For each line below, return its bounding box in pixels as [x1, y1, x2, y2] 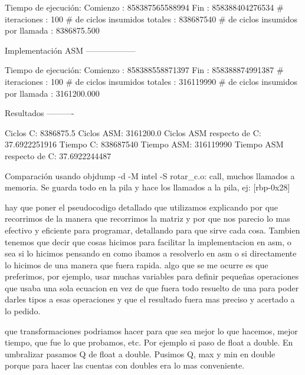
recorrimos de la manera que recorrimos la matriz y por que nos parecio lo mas [5, 212, 290, 225]
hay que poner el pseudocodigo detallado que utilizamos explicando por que [5, 200, 278, 213]
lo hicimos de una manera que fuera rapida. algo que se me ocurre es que [5, 258, 268, 271]
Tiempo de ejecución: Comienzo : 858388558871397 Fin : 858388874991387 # [5, 64, 284, 76]
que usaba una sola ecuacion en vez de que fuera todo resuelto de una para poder [5, 281, 299, 294]
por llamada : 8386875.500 [5, 24, 100, 37]
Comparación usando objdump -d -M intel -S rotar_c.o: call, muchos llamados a [5, 169, 295, 182]
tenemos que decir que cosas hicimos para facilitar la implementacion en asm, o [5, 235, 291, 248]
